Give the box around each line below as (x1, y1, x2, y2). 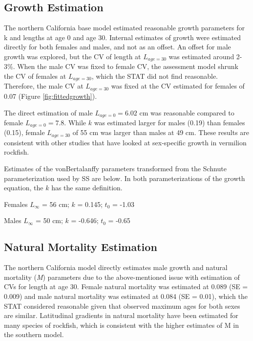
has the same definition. (51, 182, 123, 193)
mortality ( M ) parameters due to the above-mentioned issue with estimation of (4, 272, 240, 282)
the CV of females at (4, 71, 66, 81)
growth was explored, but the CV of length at (4, 51, 141, 61)
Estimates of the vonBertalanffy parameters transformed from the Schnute (4, 163, 227, 174)
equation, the (4, 182, 43, 193)
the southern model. (4, 329, 64, 340)
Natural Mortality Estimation (4, 239, 157, 254)
